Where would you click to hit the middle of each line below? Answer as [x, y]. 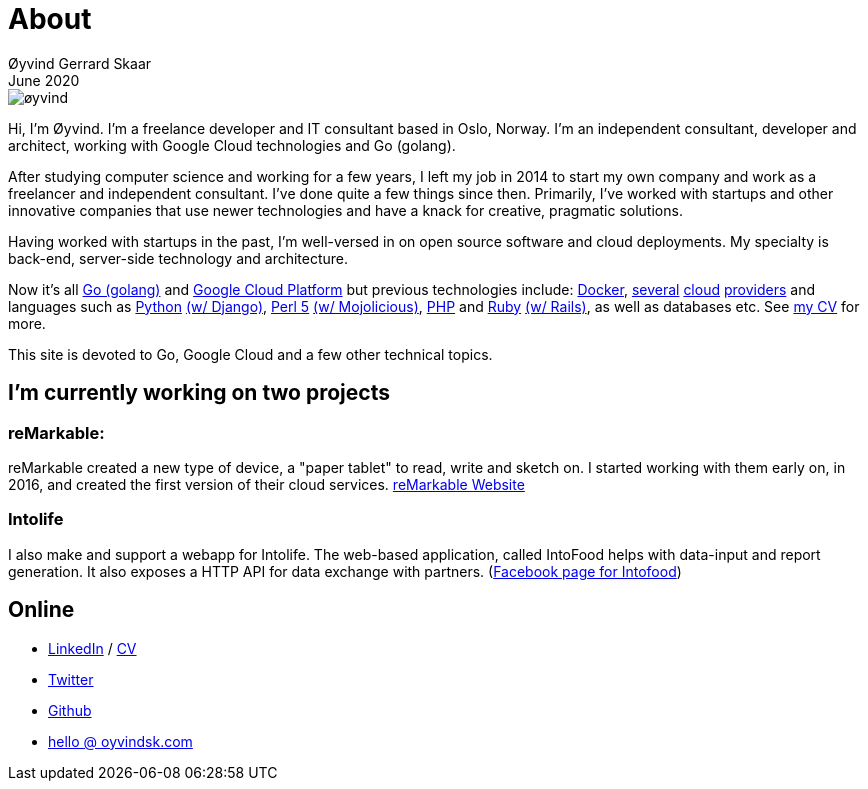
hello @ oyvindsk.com [120, 741]
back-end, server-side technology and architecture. [178, 258]
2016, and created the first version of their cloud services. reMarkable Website [266, 484]
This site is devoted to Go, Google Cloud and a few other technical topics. [250, 354]
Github [70, 710]
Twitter [71, 679]
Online [41, 610]
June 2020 [44, 80]
